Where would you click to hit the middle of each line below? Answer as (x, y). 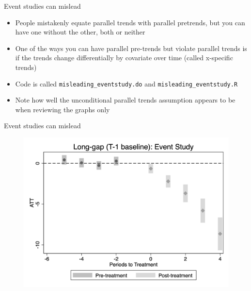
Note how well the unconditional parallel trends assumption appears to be (125, 100)
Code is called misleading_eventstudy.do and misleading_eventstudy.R (126, 83)
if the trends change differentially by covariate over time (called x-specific (124, 58)
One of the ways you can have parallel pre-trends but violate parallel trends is (131, 48)
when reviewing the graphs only (63, 109)
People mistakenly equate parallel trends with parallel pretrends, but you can (130, 22)
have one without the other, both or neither (80, 32)
